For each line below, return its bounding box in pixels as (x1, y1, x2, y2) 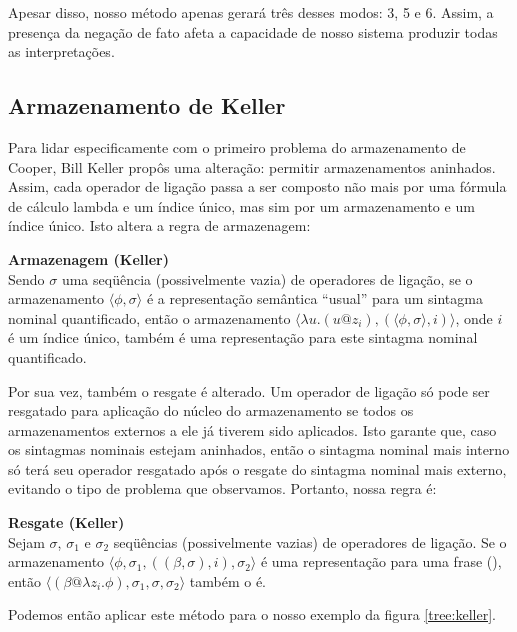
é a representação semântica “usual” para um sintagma (146, 288, 483, 309)
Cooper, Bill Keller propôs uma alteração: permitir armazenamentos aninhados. (8, 156, 496, 177)
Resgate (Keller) (8, 512, 125, 533)
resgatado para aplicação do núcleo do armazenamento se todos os (8, 400, 414, 421)
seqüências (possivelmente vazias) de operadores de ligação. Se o (113, 531, 507, 552)
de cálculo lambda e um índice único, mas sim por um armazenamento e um (8, 195, 475, 216)
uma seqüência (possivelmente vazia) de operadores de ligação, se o (61, 268, 473, 289)
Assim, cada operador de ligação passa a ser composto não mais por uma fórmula (8, 176, 507, 197)
